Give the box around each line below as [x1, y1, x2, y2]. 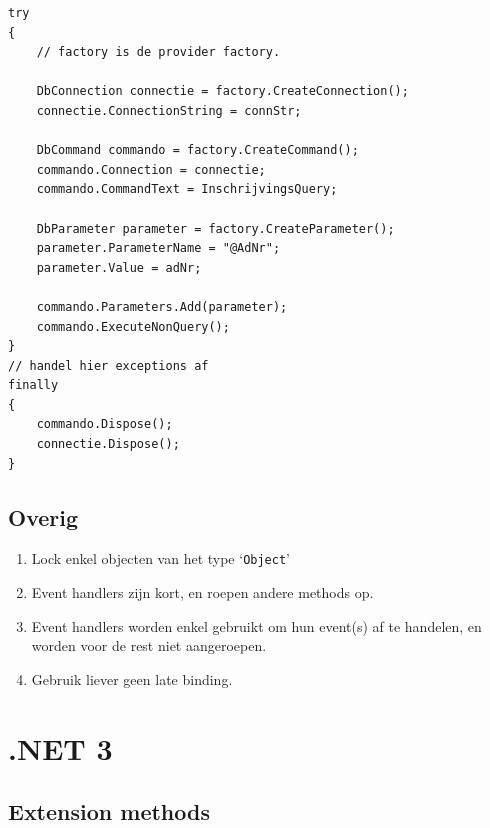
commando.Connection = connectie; [36, 162, 266, 177]
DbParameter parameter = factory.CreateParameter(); [36, 221, 395, 236]
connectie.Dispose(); [36, 437, 180, 452]
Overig [8, 501, 79, 532]
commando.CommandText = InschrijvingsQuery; [36, 182, 338, 197]
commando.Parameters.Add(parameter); [36, 299, 288, 314]
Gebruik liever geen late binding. [31, 668, 233, 689]
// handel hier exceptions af [8, 358, 209, 373]
